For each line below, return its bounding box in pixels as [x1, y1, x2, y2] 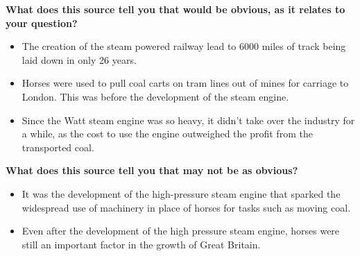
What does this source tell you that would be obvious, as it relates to [6, 2, 345, 16]
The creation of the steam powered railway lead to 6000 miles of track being [22, 39, 346, 53]
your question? [6, 15, 78, 30]
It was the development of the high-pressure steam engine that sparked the [22, 186, 341, 200]
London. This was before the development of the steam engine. [22, 89, 289, 103]
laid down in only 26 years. [22, 52, 137, 67]
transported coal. [22, 139, 94, 154]
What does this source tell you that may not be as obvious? [6, 163, 298, 178]
